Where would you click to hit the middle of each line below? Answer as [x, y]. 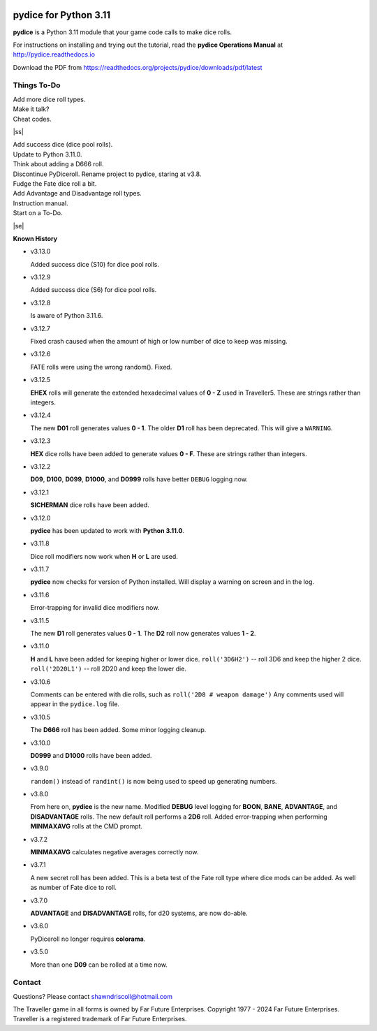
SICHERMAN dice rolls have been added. [90, 505]
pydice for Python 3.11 [62, 15]
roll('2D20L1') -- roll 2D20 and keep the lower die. [108, 669]
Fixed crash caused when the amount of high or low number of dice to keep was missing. [159, 342]
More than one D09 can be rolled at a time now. [99, 965]
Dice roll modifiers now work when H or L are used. [104, 556]
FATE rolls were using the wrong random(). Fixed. [101, 367]
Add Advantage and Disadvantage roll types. [77, 193]
